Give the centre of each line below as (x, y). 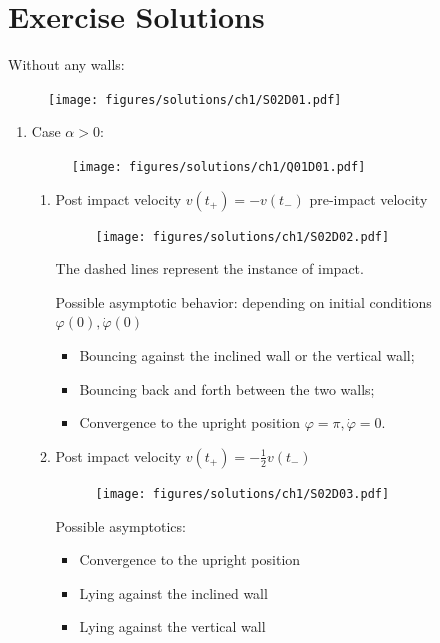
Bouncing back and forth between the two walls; (227, 388)
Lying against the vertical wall (172, 626)
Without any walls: (66, 64)
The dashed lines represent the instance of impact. (209, 268)
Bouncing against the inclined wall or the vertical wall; (247, 355)
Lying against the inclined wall (173, 592)
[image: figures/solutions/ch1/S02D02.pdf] (242, 236)
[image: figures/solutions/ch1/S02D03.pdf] (242, 493)
